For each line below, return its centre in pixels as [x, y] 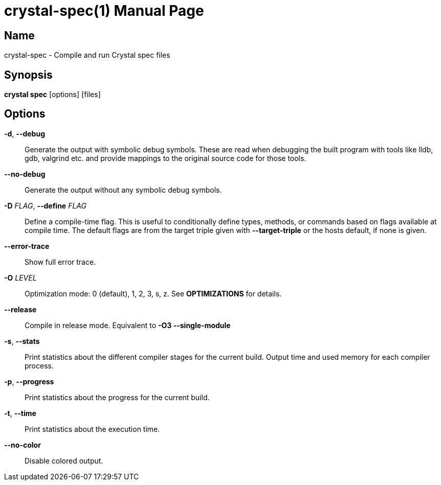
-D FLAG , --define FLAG [45, 205]
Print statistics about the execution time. [92, 429]
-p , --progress [29, 381]
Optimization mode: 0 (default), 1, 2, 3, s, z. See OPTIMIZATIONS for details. [153, 293]
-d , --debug [25, 133]
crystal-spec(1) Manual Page [104, 11]
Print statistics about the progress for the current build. [117, 397]
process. [39, 365]
